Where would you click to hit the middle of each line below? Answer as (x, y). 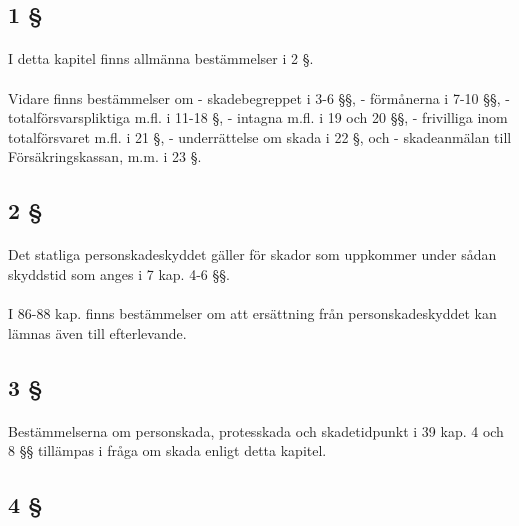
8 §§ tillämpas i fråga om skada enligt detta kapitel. (167, 450)
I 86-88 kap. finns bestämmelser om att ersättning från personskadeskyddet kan (252, 313)
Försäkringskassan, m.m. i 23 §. (105, 156)
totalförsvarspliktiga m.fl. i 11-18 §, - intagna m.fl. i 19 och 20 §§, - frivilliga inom (258, 117)
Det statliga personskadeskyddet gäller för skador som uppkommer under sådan (252, 254)
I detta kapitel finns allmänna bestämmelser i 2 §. (161, 58)
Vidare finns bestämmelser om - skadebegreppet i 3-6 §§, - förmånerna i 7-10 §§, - (259, 97)
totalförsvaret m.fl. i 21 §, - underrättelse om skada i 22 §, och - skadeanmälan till (260, 136)
